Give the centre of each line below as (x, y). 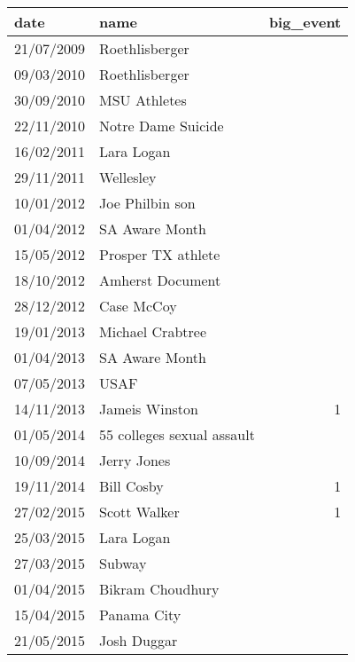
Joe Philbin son (147, 203)
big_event (305, 22)
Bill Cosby (131, 486)
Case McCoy (138, 306)
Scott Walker (139, 512)
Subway (123, 563)
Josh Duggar (139, 640)
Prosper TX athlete (160, 254)
